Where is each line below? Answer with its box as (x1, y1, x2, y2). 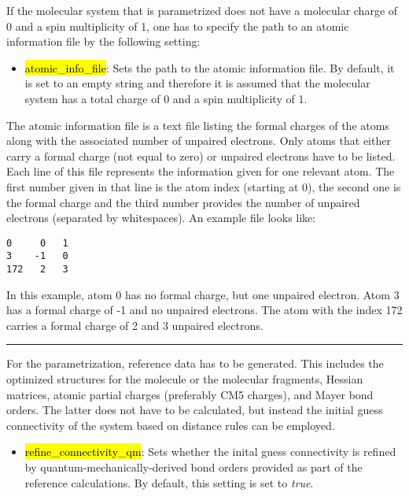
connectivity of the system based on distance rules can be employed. (6, 416, 335, 433)
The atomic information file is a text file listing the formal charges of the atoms (6, 117, 389, 133)
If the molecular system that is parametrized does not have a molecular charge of (6, 2, 398, 18)
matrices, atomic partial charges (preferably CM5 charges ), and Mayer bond (6, 386, 374, 402)
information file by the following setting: (6, 33, 201, 50)
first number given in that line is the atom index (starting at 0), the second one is (6, 178, 401, 194)
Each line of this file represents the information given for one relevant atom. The (6, 163, 395, 180)
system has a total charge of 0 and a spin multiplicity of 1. (24, 90, 308, 106)
